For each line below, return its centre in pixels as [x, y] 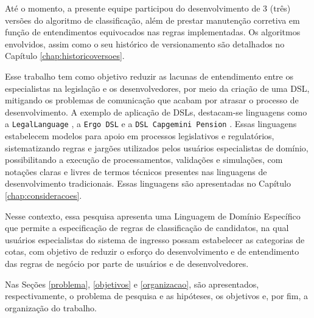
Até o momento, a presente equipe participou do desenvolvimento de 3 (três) [148, 8]
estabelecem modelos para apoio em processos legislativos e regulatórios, [140, 136]
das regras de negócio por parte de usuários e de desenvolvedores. [127, 263]
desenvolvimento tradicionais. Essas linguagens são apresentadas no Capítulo [148, 183]
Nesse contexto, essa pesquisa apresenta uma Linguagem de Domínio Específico [153, 216]
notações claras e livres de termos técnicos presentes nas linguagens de [136, 171]
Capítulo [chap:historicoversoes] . [65, 56]
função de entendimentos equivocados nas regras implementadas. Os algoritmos [153, 32]
